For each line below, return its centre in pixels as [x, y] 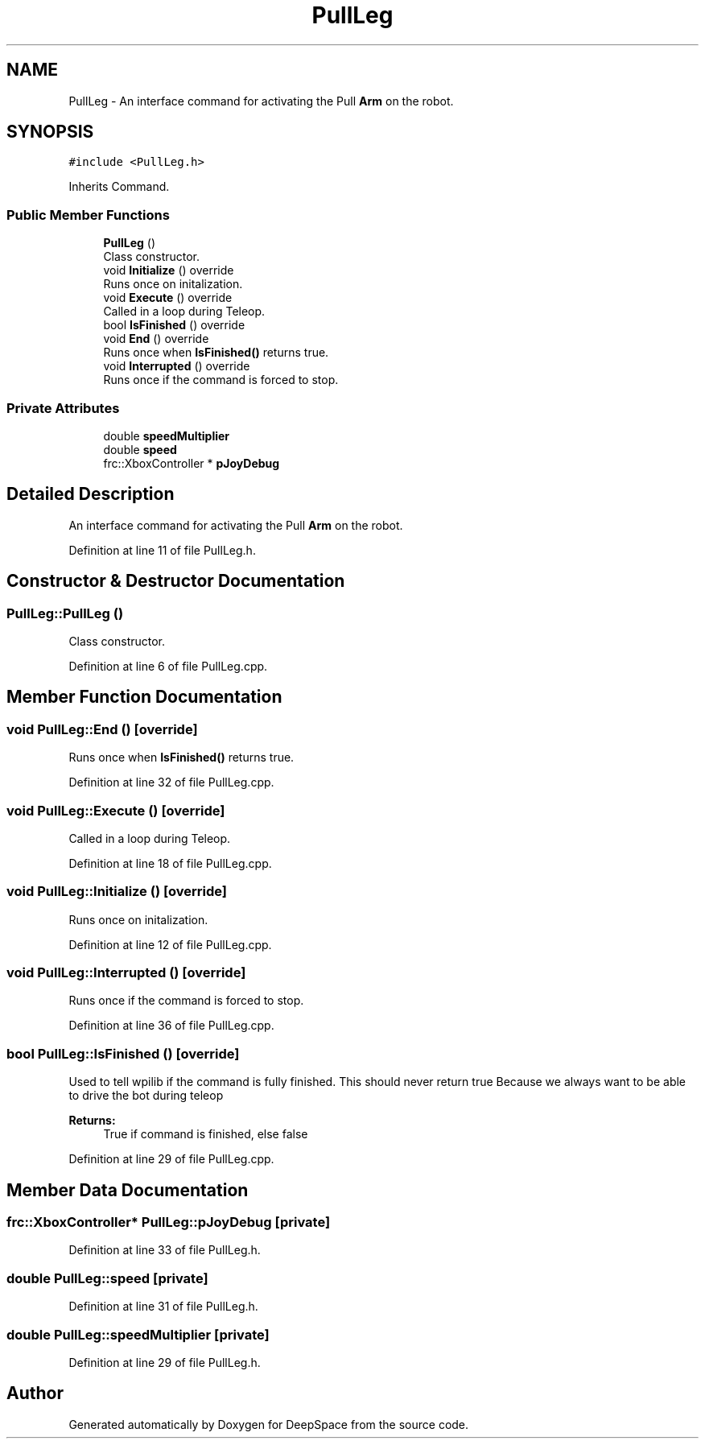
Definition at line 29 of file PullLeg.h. [165, 1362]
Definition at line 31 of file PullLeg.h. [163, 1307]
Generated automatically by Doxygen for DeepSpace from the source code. [269, 1424]
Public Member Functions [88, 215]
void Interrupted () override [177, 366]
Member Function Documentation [144, 697]
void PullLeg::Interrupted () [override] [126, 973]
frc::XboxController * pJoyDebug [192, 463]
